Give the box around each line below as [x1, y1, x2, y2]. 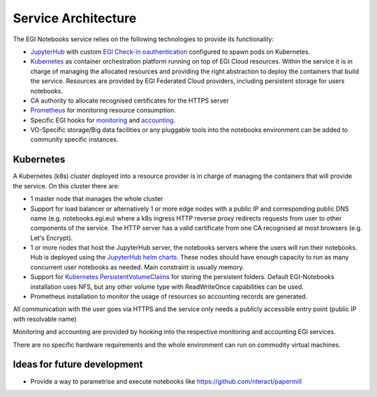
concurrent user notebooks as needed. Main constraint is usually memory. [30, 262, 244, 271]
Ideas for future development [13, 359, 143, 370]
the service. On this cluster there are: [13, 181, 120, 190]
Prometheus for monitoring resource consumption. [30, 106, 176, 114]
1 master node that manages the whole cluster [30, 195, 163, 203]
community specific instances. [30, 135, 119, 144]
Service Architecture [13, 10, 137, 26]
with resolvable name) [13, 315, 77, 323]
